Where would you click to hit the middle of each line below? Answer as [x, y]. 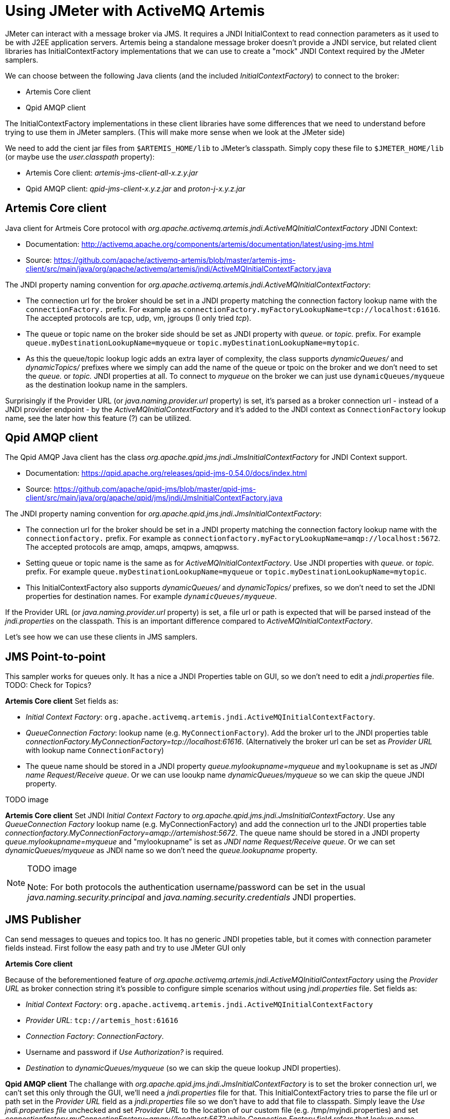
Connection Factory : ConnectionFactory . [95, 1036]
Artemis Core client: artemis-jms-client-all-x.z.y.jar [112, 172]
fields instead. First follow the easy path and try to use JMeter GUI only [126, 948]
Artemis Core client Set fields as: [62, 701]
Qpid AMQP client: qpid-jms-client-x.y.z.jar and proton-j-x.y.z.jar [136, 188]
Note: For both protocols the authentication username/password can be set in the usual [196, 887]
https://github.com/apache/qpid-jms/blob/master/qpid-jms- [155, 489]
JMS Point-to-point [55, 657]
